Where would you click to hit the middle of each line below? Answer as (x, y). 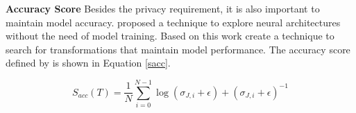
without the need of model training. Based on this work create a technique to (170, 36)
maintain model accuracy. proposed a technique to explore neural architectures (173, 22)
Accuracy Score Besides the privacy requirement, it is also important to (163, 8)
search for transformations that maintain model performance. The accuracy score (178, 49)
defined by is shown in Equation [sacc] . (88, 63)
